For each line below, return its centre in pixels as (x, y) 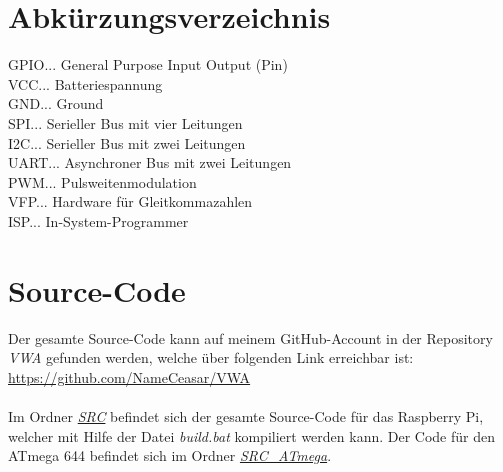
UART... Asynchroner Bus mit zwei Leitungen (150, 162)
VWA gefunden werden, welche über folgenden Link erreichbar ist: (211, 357)
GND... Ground (56, 103)
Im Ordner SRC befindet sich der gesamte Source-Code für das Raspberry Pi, (246, 415)
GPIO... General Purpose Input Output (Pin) (148, 64)
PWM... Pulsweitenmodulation (102, 181)
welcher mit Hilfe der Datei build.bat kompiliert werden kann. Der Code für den (251, 435)
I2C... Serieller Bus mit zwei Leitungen (127, 142)
